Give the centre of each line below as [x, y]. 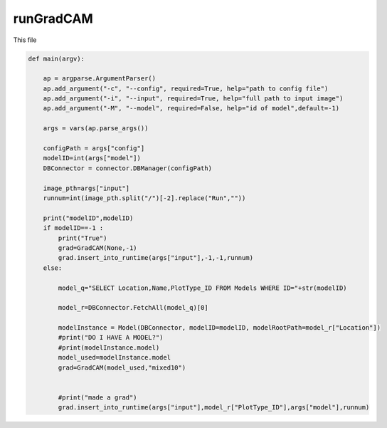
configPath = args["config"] [94, 148]
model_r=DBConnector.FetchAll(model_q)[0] [133, 308]
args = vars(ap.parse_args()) [96, 129]
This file [25, 40]
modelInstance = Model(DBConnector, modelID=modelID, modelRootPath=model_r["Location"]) [219, 328]
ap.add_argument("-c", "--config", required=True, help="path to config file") [186, 88]
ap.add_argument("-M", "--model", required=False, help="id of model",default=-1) [191, 108]
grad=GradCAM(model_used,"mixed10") [122, 367]
